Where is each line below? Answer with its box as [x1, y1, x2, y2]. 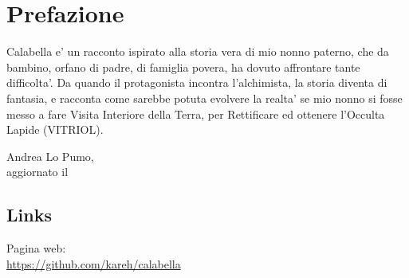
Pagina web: [6, 240, 66, 256]
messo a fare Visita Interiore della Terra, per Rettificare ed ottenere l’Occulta [6, 105, 385, 122]
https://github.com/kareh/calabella [6, 255, 181, 272]
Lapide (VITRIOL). [6, 121, 104, 138]
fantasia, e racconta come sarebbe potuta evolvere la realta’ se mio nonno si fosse [6, 89, 403, 106]
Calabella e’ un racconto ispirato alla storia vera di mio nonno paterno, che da [6, 43, 389, 60]
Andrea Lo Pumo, [6, 147, 94, 164]
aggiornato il [6, 163, 69, 180]
